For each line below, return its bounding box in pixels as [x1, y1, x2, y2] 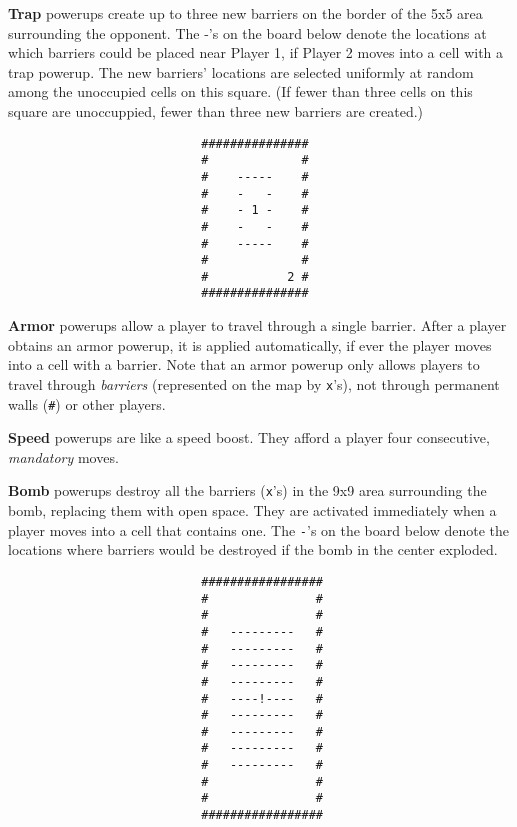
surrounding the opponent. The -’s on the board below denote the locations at [8, 22, 487, 43]
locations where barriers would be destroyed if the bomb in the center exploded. [8, 539, 498, 560]
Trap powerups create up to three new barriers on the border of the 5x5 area [8, 3, 483, 23]
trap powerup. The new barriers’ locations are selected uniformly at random [8, 61, 474, 82]
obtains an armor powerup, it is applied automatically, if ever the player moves [8, 334, 492, 355]
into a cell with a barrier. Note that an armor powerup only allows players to [8, 354, 480, 375]
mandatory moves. [8, 446, 119, 467]
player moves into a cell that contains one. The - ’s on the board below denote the [8, 519, 509, 540]
